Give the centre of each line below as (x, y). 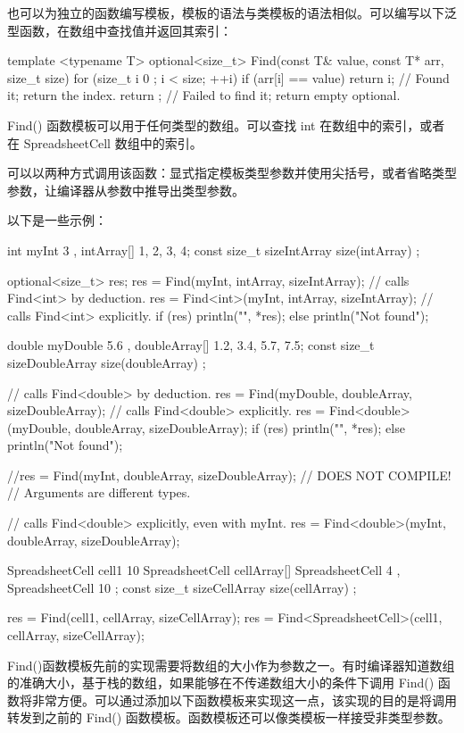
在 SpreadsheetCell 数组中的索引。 (105, 142)
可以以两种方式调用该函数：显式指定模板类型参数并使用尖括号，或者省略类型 (232, 173)
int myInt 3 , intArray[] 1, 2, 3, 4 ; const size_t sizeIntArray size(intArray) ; (214, 250)
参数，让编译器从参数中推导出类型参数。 (126, 190)
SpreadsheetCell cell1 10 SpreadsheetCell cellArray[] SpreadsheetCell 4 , (204, 570)
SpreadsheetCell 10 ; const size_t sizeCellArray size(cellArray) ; (182, 587)
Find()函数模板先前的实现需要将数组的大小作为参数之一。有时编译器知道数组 (231, 665)
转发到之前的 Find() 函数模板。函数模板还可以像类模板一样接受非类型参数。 (229, 717)
